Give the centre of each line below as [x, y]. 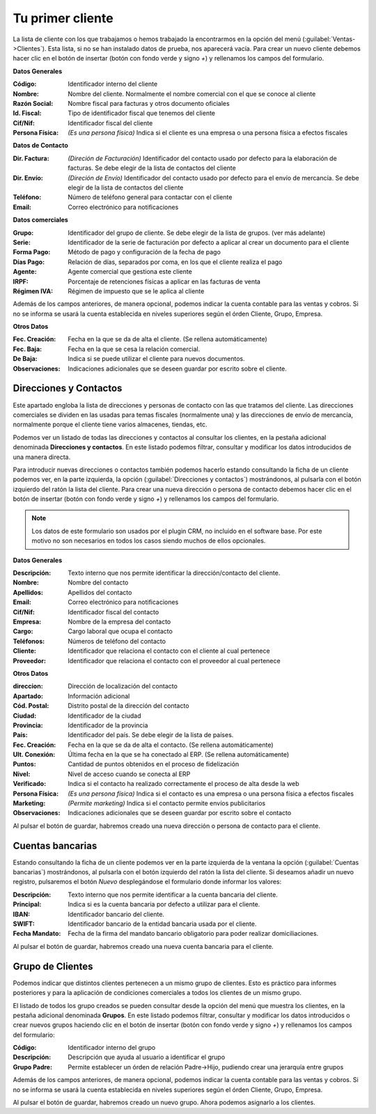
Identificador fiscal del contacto [113, 612]
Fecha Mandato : [37, 934]
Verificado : [30, 784]
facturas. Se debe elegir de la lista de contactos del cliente [152, 168]
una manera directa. [42, 457]
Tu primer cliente [63, 18]
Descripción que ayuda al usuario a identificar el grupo [147, 1057]
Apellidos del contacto [100, 592]
